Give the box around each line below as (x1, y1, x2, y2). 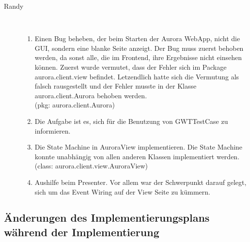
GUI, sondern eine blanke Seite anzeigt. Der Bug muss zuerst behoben (34, 43, 244, 53)
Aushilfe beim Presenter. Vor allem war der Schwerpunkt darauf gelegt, (34, 177, 247, 187)
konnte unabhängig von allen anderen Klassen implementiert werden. (34, 151, 240, 161)
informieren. (34, 125, 71, 136)
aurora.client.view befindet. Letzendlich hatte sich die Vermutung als (34, 71, 239, 81)
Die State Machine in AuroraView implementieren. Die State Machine (34, 142, 243, 152)
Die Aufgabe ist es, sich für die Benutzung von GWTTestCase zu (34, 116, 228, 126)
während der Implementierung (4, 224, 159, 239)
